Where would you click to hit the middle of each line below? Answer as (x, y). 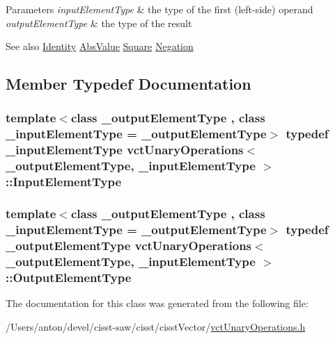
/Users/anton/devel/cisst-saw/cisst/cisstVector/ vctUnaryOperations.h (156, 326)
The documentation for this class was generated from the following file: (157, 303)
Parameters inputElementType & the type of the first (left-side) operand (159, 9)
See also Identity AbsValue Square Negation (100, 46)
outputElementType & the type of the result (99, 23)
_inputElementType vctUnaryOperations (125, 150)
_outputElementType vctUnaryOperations (129, 245)
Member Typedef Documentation (128, 84)
